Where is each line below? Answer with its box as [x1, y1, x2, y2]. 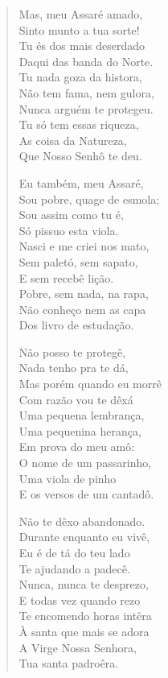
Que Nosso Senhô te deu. [18, 147, 142, 164]
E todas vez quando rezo [18, 591, 141, 608]
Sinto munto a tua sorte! [18, 21, 140, 38]
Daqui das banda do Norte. [18, 52, 154, 69]
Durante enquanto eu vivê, [18, 528, 150, 545]
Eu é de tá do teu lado [18, 544, 130, 560]
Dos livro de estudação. [18, 316, 134, 333]
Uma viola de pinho [18, 469, 117, 486]
